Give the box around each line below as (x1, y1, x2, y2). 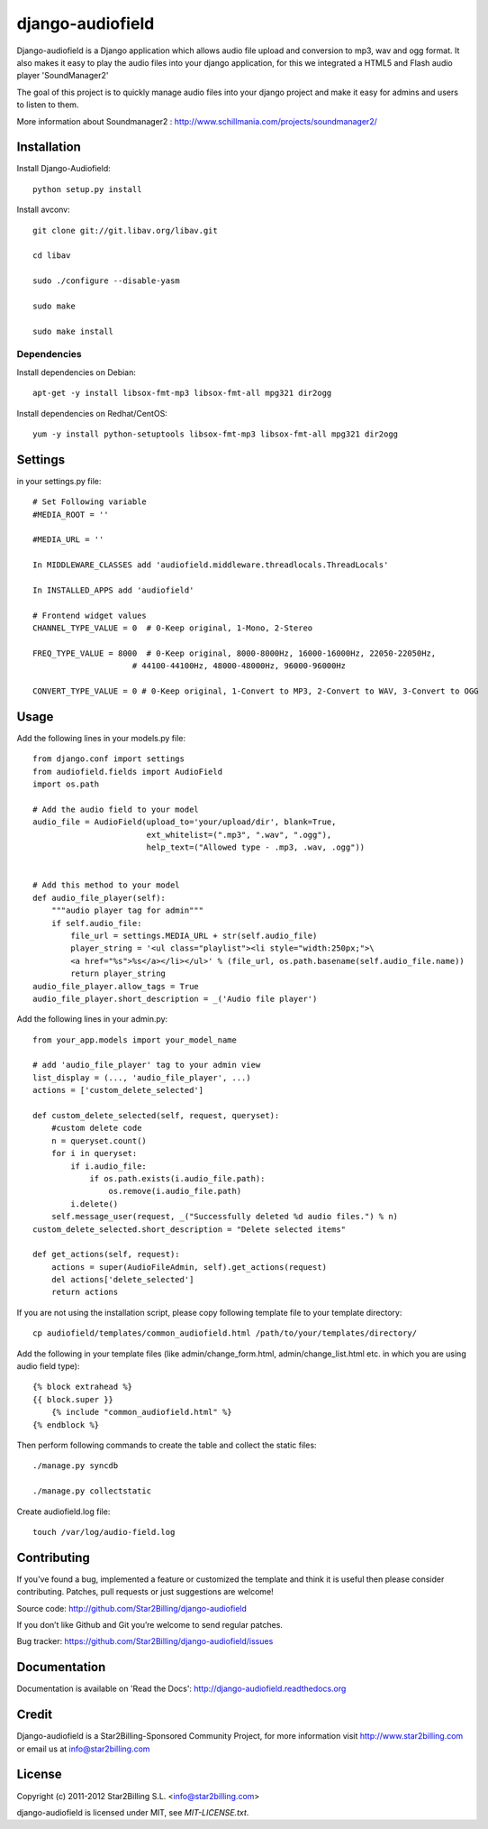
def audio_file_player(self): (32, 893, 167, 903)
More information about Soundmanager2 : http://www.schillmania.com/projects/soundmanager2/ (16, 115, 377, 126)
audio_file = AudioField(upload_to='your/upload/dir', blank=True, (32, 817, 337, 827)
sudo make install (32, 326, 114, 336)
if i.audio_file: (70, 1161, 148, 1172)
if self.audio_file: (50, 918, 142, 928)
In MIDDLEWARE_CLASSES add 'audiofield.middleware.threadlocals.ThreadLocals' (32, 560, 389, 570)
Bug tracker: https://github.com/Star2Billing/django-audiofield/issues (16, 1636, 274, 1647)
